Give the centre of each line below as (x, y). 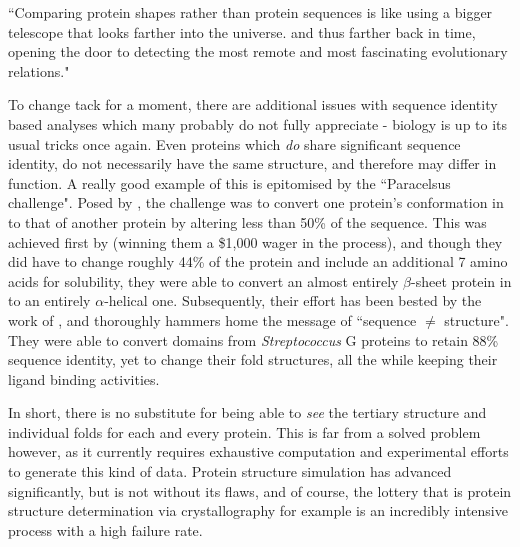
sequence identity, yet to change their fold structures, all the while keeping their (253, 359)
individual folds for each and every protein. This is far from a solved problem (244, 431)
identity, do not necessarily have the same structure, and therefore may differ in (252, 163)
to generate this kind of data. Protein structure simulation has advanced (230, 471)
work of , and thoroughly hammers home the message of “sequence (212, 319)
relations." (39, 70)
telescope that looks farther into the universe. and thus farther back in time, (242, 31)
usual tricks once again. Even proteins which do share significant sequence (234, 143)
